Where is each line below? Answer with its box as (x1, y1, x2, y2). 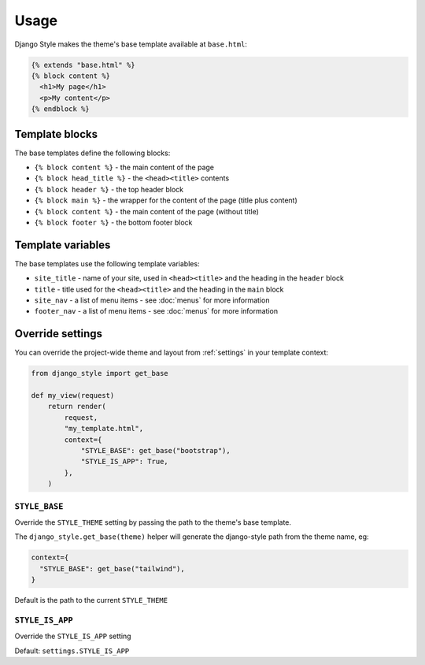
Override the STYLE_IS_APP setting (14, 631, 131, 641)
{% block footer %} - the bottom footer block (34, 217, 193, 227)
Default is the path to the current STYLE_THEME (14, 596, 168, 605)
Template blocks (14, 127, 98, 141)
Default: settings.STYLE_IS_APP (14, 646, 130, 656)
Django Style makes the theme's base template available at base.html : (14, 39, 248, 49)
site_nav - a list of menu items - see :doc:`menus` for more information (34, 295, 270, 305)
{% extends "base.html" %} (31, 60, 135, 69)
